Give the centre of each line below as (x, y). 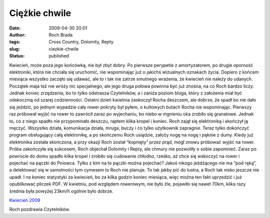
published (59, 56)
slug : (14, 49)
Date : (15, 28)
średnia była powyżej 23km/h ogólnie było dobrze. (61, 191)
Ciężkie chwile (40, 13)
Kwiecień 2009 (25, 200)
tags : (15, 42)
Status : (17, 56)
